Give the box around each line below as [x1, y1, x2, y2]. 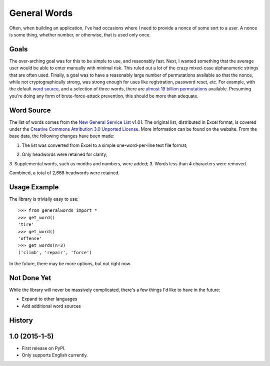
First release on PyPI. [21, 345, 66, 351]
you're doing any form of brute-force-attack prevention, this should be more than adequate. [9, 93, 198, 99]
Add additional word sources [21, 303, 81, 309]
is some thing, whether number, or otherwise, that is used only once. [9, 31, 151, 37]
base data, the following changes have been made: [9, 133, 114, 139]
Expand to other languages [21, 296, 77, 302]
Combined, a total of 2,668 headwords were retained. [9, 170, 120, 176]
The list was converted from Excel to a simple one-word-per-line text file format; [21, 142, 187, 148]
